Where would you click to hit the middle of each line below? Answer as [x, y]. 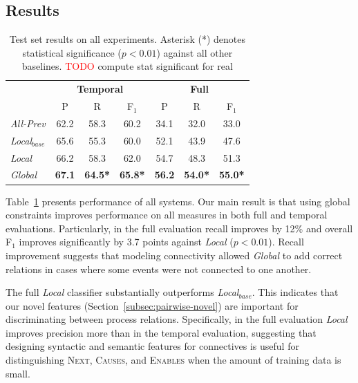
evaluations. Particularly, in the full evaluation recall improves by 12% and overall [179, 228]
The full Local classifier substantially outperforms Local [122, 292]
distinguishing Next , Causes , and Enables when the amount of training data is [173, 360]
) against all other [195, 52]
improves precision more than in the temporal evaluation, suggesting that [161, 332]
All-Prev [28, 123]
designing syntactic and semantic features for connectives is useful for [152, 346]
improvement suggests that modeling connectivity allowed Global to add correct [174, 255]
